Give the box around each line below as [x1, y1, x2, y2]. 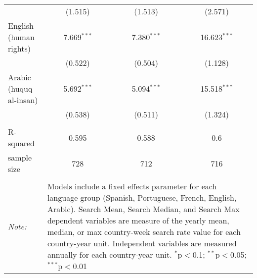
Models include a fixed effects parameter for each [47, 180, 217, 192]
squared [8, 137, 35, 149]
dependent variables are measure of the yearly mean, [47, 215, 229, 226]
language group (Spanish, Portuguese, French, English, [47, 192, 237, 203]
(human [8, 31, 35, 43]
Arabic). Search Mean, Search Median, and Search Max [47, 203, 240, 215]
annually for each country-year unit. [47, 249, 172, 260]
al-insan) [8, 94, 38, 106]
